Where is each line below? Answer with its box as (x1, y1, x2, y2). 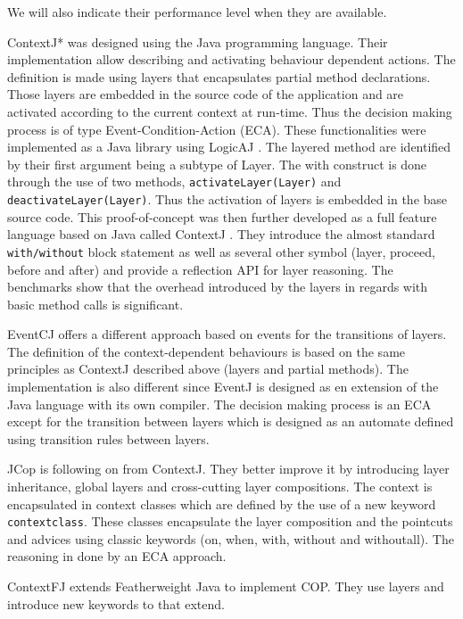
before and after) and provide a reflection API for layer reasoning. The (7, 260, 393, 278)
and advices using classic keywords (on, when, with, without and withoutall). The (7, 529, 454, 548)
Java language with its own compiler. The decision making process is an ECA (7, 394, 432, 413)
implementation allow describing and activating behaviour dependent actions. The (7, 50, 456, 69)
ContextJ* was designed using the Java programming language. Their (7, 32, 388, 51)
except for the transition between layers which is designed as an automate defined (7, 412, 454, 431)
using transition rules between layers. (7, 429, 210, 448)
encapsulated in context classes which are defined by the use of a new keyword (7, 494, 436, 513)
